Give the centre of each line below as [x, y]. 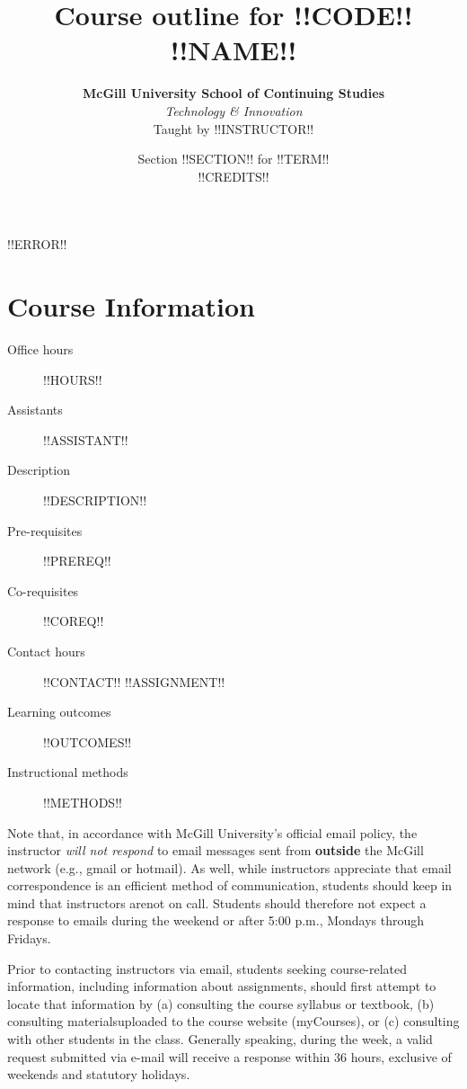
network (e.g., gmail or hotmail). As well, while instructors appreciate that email [229, 867]
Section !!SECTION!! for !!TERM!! [233, 159]
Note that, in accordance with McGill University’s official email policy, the [212, 832]
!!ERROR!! [37, 244]
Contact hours [46, 651]
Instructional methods [68, 772]
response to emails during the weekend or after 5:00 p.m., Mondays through [216, 920]
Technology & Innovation [233, 110]
